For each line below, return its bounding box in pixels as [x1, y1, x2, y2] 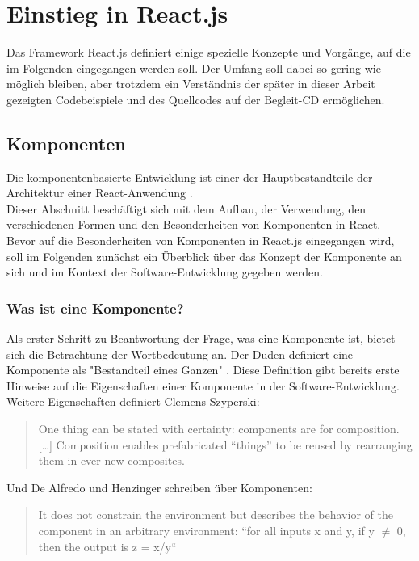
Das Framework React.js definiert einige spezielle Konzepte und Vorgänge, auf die [6, 44, 411, 61]
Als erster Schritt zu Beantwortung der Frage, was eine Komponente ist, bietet [6, 330, 396, 347]
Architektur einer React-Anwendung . [6, 184, 193, 201]
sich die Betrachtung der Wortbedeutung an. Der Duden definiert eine [6, 345, 354, 362]
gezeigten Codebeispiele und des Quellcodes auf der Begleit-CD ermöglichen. [6, 91, 385, 108]
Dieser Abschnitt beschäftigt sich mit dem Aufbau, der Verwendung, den [6, 200, 367, 217]
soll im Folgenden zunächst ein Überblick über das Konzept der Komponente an [6, 247, 402, 264]
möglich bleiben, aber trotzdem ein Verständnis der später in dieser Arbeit [6, 75, 375, 92]
